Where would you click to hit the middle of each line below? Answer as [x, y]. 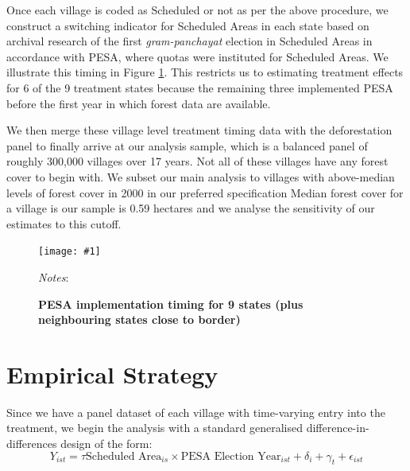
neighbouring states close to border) [139, 319]
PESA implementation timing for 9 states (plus [171, 304]
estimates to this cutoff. [64, 223]
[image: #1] [70, 252]
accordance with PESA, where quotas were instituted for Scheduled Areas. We [197, 56]
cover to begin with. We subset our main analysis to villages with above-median [201, 176]
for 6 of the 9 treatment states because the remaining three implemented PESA [200, 87]
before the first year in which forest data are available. [139, 103]
